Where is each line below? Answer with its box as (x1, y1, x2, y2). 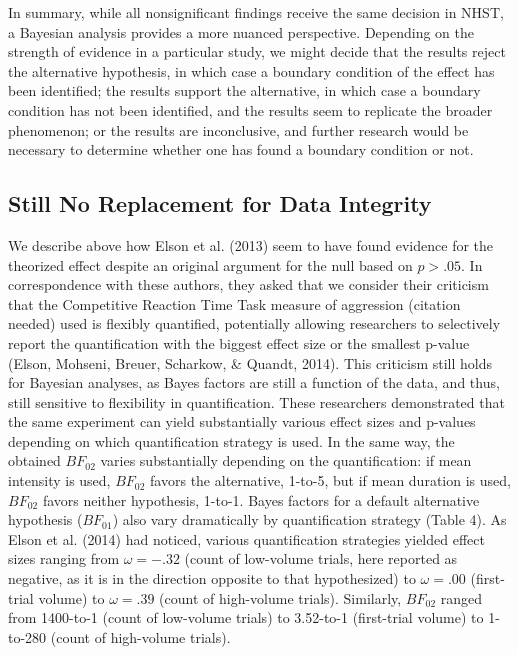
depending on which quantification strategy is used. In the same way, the (8, 430, 455, 451)
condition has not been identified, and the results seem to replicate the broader (8, 99, 493, 120)
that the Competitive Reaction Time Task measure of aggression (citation (8, 293, 461, 314)
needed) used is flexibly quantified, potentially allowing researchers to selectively (8, 313, 501, 334)
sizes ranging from (8, 548, 120, 569)
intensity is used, (8, 470, 111, 491)
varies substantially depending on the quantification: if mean (100, 450, 472, 471)
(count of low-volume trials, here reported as (184, 548, 458, 569)
